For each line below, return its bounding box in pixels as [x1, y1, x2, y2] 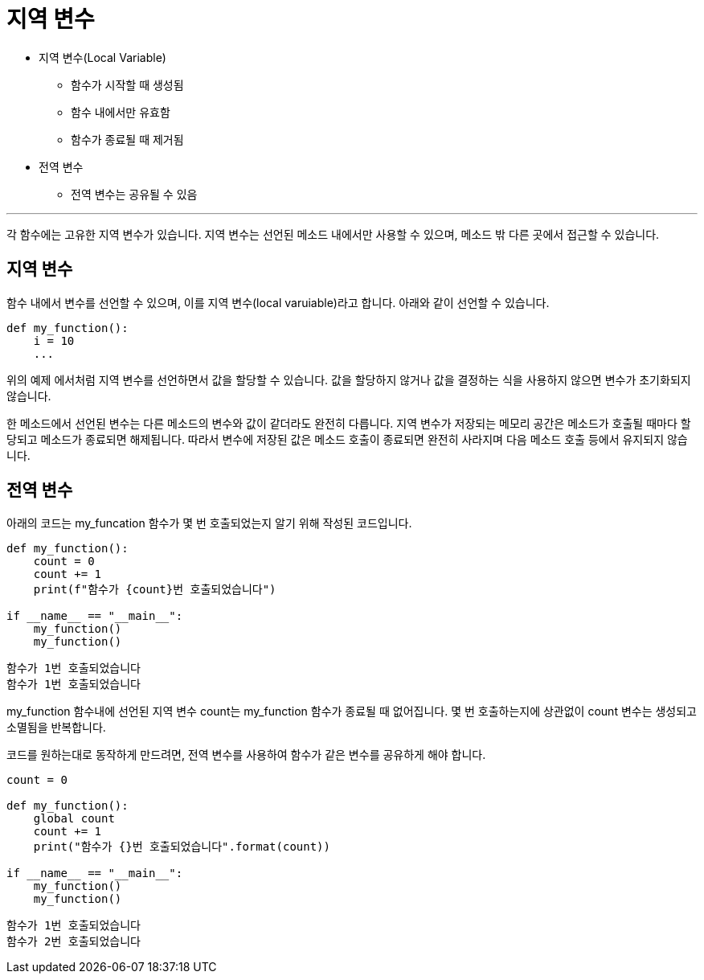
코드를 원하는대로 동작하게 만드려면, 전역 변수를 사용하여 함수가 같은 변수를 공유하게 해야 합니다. [6, 748, 486, 762]
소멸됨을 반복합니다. [6, 720, 106, 735]
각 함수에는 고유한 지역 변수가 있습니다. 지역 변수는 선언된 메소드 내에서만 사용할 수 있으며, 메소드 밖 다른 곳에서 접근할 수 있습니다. [6, 227, 660, 241]
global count [33, 812, 115, 826]
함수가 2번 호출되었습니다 [6, 935, 141, 949]
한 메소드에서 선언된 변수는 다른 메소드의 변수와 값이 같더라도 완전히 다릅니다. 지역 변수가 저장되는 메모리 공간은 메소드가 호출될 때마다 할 [6, 416, 691, 430]
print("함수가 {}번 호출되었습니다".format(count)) [33, 840, 330, 854]
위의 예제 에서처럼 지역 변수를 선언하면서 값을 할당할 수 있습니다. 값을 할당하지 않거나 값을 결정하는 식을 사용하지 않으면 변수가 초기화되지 [6, 372, 691, 387]
